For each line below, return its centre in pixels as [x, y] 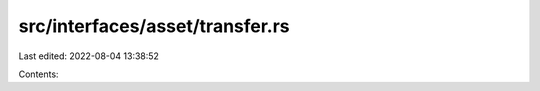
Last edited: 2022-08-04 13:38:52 [89, 56]
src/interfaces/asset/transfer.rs [154, 26]
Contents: [38, 74]
